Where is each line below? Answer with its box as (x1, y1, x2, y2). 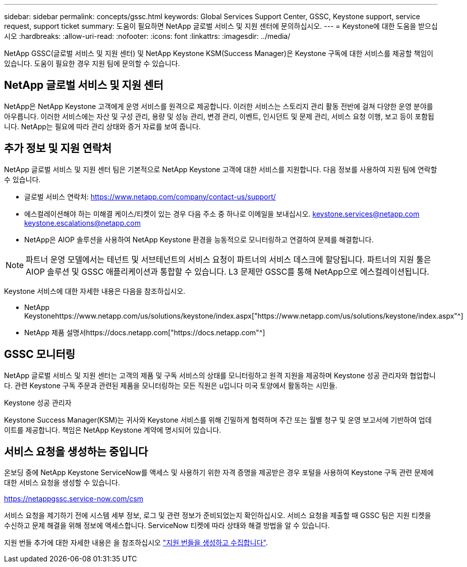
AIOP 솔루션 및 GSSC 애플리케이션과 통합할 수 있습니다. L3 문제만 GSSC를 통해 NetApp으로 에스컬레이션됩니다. (26, 266, 429, 277)
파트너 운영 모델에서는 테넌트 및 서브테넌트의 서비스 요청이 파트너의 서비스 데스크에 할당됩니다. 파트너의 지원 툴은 (26, 254, 431, 265)
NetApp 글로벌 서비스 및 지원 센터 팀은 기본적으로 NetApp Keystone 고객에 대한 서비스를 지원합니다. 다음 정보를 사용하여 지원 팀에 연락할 (4, 165, 437, 174)
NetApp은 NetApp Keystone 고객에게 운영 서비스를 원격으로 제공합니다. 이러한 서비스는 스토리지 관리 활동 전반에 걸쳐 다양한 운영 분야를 (4, 101, 433, 111)
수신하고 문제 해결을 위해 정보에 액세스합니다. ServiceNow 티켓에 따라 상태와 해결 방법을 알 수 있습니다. (4, 521, 330, 530)
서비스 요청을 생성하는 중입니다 (4, 445, 148, 458)
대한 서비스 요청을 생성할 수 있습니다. (4, 478, 120, 487)
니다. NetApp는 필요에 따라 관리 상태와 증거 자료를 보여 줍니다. (4, 122, 201, 131)
